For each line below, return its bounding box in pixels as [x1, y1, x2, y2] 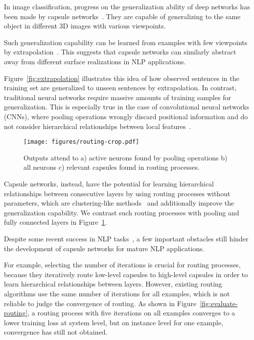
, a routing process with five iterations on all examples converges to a [27, 308, 235, 318]
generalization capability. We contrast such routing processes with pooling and [4, 207, 239, 217]
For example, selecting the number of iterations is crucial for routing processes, [4, 260, 241, 270]
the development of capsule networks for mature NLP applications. [4, 243, 205, 253]
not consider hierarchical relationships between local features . [4, 121, 191, 131]
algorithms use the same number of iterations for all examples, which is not [4, 288, 230, 298]
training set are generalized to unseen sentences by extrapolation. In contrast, [4, 82, 237, 93]
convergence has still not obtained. [4, 327, 108, 337]
